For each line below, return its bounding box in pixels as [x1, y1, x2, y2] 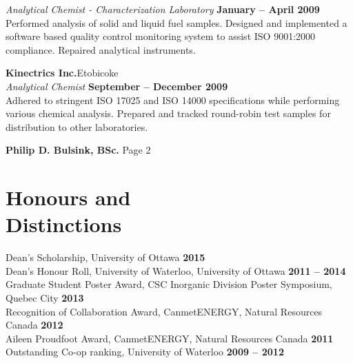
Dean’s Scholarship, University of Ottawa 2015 [6, 250, 205, 265]
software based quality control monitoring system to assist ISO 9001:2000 [6, 29, 316, 43]
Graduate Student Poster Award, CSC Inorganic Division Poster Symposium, [6, 277, 332, 291]
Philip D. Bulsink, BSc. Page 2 [6, 143, 151, 157]
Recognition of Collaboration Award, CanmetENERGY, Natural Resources [6, 304, 323, 318]
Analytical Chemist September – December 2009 [6, 79, 228, 93]
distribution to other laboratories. [6, 119, 148, 134]
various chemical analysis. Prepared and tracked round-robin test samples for [6, 106, 331, 121]
